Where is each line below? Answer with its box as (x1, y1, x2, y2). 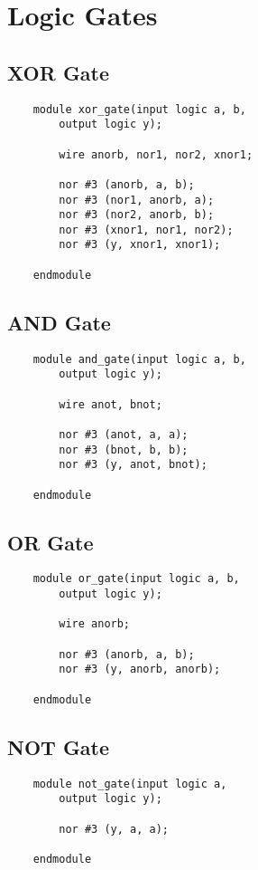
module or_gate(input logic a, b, (32, 572, 240, 586)
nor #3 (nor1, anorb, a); (59, 193, 215, 206)
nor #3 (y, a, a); (59, 822, 169, 836)
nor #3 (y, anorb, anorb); (59, 663, 221, 676)
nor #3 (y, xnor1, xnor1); (59, 238, 221, 252)
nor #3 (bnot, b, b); (59, 443, 189, 456)
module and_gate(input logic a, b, (32, 352, 246, 366)
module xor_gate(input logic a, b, (32, 102, 246, 116)
